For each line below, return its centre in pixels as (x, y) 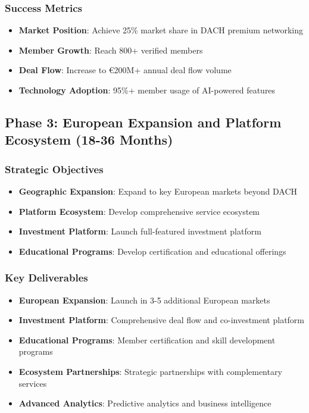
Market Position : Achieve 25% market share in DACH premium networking (161, 30)
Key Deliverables (46, 278)
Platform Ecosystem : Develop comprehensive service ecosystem (139, 211)
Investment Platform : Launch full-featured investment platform (140, 231)
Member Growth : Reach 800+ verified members (111, 50)
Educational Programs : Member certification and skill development (147, 340)
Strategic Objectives (54, 169)
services (33, 383)
